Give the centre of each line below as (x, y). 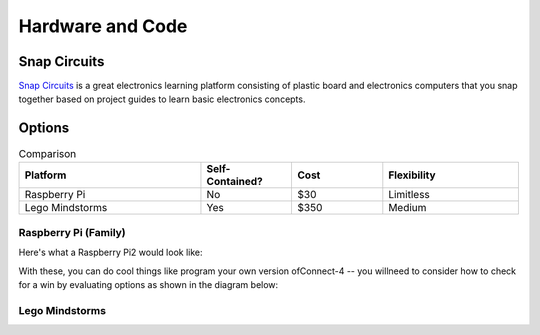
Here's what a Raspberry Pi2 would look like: (111, 252)
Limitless (409, 194)
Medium (407, 207)
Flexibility (412, 175)
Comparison (47, 153)
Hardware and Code (103, 26)
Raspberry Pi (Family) (72, 233)
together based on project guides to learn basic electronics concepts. (162, 99)
